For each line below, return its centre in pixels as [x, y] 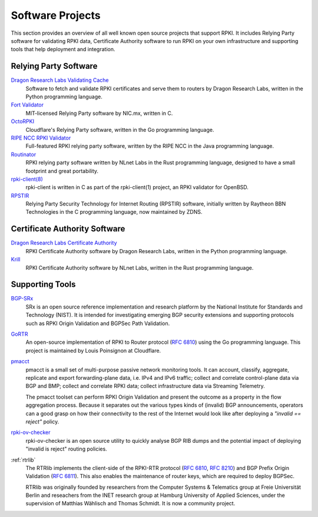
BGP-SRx [22, 299]
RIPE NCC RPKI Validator [41, 138]
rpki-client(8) [27, 179]
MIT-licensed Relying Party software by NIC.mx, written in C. [99, 113]
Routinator [24, 154]
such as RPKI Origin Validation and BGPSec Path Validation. [98, 323]
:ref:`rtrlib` [23, 460]
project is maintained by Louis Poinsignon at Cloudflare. [93, 350]
